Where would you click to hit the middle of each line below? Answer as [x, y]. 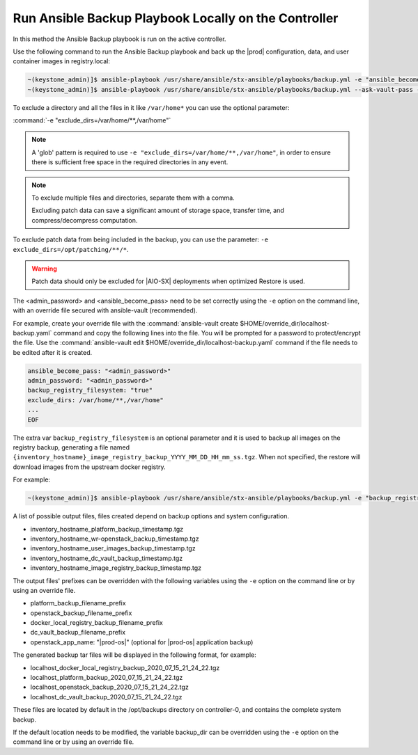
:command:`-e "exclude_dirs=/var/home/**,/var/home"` [92, 120]
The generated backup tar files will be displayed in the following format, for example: [135, 655]
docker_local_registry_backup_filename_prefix [96, 623]
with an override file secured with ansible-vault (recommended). [105, 310]
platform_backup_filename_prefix [78, 603]
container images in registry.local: [62, 61]
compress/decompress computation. [85, 220]
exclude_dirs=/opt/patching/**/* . [71, 249]
